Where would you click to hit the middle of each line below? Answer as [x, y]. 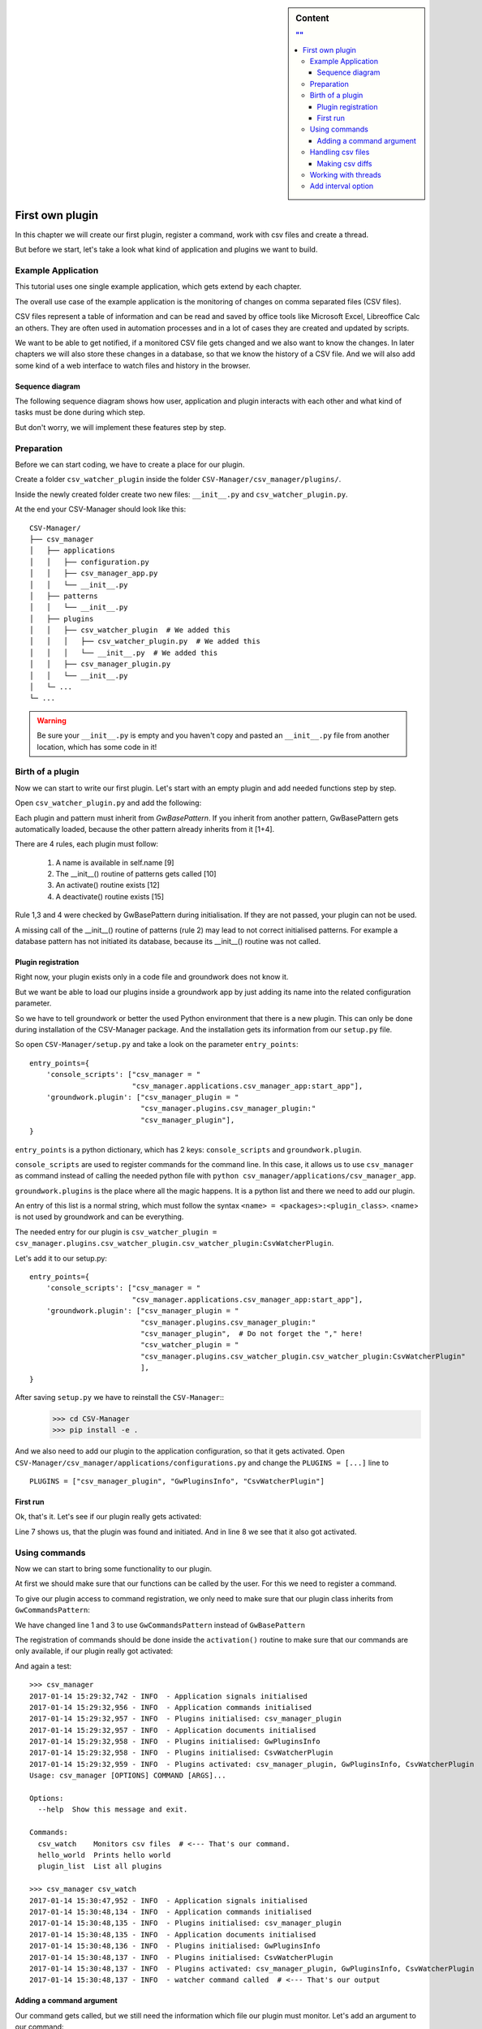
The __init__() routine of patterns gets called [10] [136, 874]
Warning [52, 720]
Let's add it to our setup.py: [61, 1258]
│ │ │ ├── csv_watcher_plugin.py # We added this [145, 642]
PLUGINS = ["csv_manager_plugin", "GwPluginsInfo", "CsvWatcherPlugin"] [177, 1482]
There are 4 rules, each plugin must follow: [86, 844]
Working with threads [345, 174]
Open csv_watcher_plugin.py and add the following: [108, 803]
